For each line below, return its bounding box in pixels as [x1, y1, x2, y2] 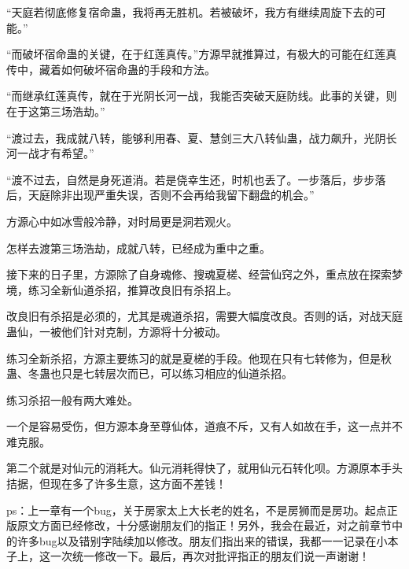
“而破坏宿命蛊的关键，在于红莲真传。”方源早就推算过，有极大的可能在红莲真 [6, 46, 397, 62]
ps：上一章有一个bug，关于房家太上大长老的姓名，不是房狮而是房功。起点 [6, 501, 387, 518]
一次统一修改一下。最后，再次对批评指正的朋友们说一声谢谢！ [50, 548, 370, 564]
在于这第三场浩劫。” [6, 102, 105, 119]
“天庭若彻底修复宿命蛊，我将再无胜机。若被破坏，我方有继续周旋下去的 [6, 4, 375, 20]
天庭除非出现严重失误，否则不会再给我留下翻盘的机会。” [28, 187, 315, 203]
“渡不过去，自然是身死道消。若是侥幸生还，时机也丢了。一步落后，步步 [6, 171, 375, 187]
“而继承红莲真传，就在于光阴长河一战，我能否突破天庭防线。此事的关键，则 [6, 87, 397, 104]
